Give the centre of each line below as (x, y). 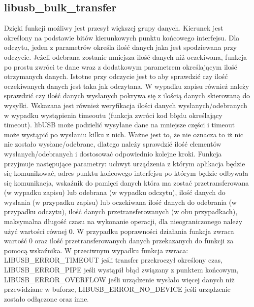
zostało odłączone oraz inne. (47, 298)
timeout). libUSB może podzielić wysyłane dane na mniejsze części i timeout (120, 125)
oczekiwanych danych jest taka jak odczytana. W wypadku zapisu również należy (127, 86)
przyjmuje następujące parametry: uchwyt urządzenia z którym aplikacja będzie (125, 163)
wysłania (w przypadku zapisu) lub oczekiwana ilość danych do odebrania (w (120, 202)
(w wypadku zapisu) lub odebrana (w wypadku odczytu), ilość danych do (115, 192)
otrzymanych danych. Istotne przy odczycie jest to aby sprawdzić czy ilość (116, 76)
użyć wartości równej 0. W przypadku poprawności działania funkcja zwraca (119, 231)
